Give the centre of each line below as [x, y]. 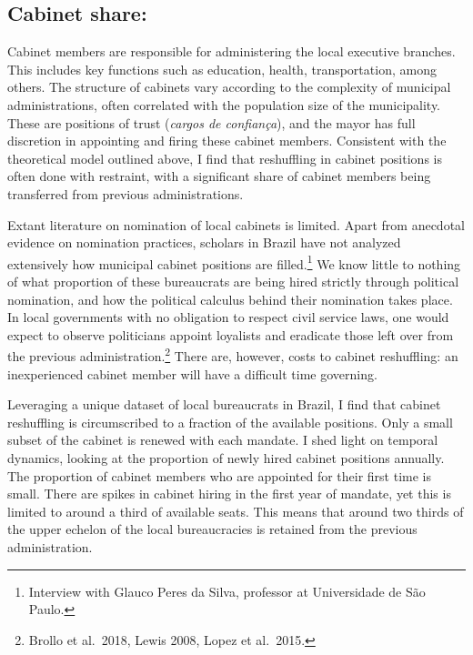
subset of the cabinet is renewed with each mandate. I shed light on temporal [223, 440]
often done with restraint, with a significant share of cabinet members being [219, 176]
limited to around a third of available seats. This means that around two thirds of [236, 511]
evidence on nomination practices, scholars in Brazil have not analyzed [204, 242]
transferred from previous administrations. [126, 193]
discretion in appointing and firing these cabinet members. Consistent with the [227, 141]
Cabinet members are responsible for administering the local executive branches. [231, 51]
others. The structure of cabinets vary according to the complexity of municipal [229, 87]
